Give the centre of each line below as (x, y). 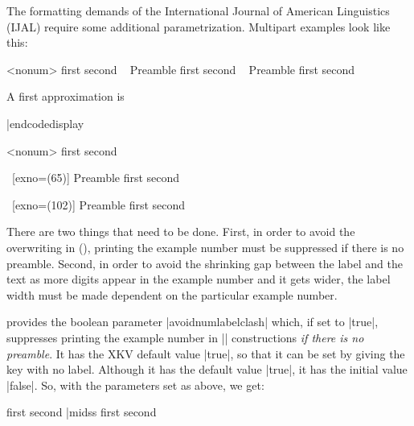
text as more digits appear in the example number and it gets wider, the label (199, 279)
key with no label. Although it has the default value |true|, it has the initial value (207, 369)
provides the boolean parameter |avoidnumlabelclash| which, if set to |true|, (193, 322)
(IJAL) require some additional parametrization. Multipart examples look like (199, 26)
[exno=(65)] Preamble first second (96, 178)
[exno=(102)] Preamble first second (98, 204)
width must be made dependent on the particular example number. (172, 294)
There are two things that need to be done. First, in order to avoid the (181, 232)
